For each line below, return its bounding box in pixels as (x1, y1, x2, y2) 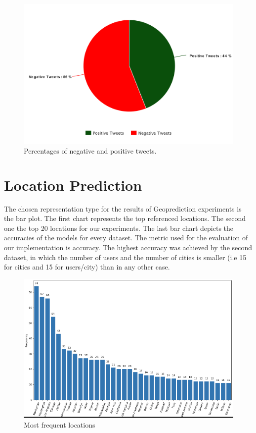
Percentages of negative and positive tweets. (24, 145, 157, 156)
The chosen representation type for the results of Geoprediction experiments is (4, 203, 242, 214)
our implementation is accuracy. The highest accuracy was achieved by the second (4, 242, 253, 253)
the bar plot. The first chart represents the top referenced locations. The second (4, 213, 246, 223)
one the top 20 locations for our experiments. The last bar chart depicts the (4, 222, 234, 233)
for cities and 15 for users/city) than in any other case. (4, 262, 170, 272)
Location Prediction (4, 174, 142, 195)
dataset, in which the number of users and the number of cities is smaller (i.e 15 (4, 252, 247, 262)
